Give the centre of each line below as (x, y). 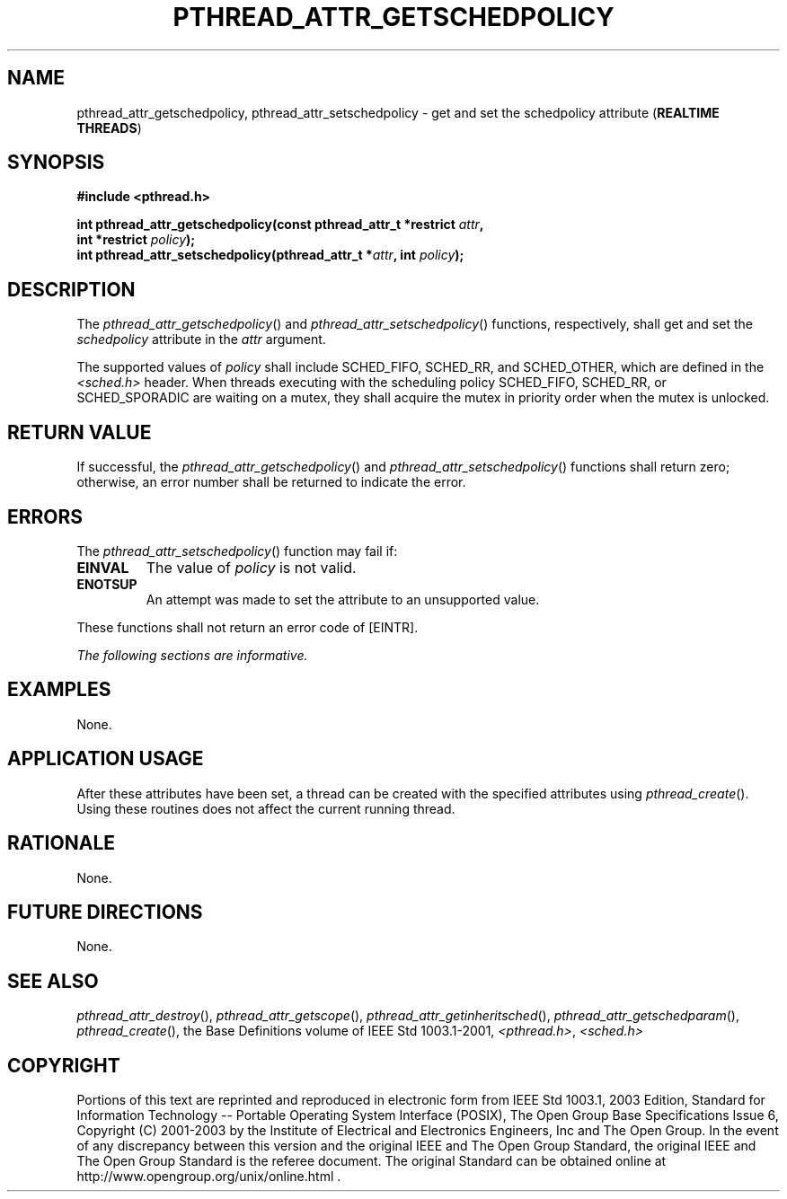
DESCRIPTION (71, 289)
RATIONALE (62, 843)
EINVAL (103, 567)
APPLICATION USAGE (106, 759)
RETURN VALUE (80, 432)
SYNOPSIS (56, 163)
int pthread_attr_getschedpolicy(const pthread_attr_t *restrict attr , (280, 225)
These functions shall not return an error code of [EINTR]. (248, 627)
